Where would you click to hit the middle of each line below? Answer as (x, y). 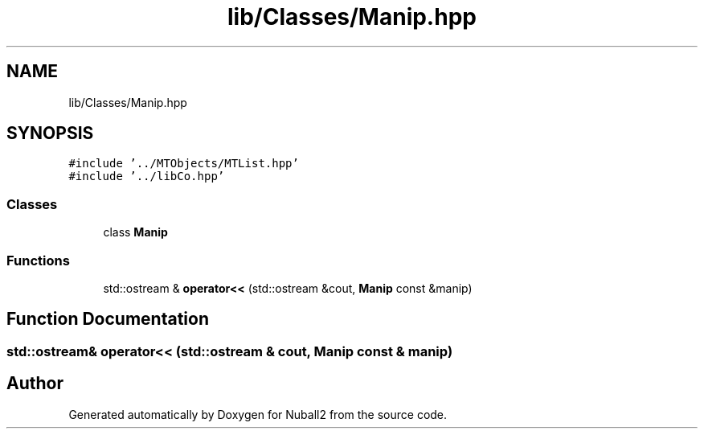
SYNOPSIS (50, 133)
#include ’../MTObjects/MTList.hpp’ (184, 164)
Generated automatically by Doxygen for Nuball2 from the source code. (258, 414)
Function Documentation (108, 319)
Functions (38, 260)
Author (35, 384)
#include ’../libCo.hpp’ (147, 176)
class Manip (135, 232)
